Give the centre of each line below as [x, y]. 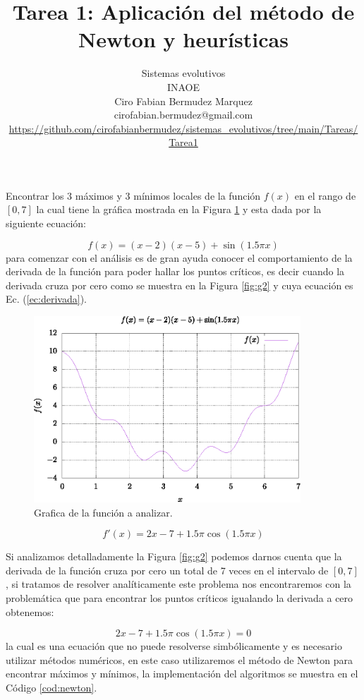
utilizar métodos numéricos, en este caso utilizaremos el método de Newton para [180, 659]
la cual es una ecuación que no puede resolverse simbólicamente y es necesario [174, 646]
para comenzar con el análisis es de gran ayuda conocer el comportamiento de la [179, 257]
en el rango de [325, 195]
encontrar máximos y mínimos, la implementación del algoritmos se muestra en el [182, 674]
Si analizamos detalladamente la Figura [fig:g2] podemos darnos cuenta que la [174, 556]
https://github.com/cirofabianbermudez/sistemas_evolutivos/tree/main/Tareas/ [183, 128]
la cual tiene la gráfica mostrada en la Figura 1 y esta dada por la [179, 209]
